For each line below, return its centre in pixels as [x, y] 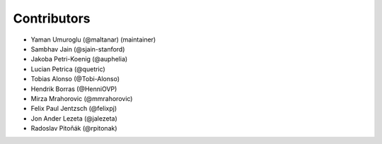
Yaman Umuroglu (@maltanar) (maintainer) [93, 40]
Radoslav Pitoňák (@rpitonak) [74, 128]
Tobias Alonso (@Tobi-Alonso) [75, 79]
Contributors [52, 18]
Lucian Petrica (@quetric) [68, 69]
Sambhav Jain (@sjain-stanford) [78, 49]
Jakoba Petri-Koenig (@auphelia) [79, 59]
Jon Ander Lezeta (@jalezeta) [74, 118]
